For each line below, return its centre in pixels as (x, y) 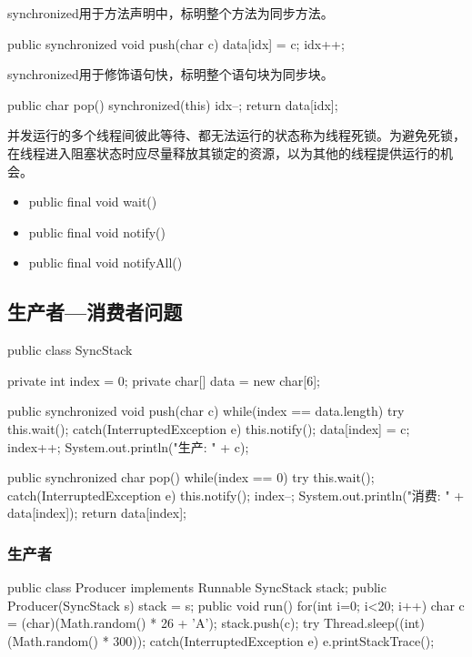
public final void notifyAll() (105, 263)
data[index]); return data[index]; (97, 513)
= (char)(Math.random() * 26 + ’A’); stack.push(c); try (164, 623)
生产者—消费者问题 (95, 312)
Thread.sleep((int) (374, 623)
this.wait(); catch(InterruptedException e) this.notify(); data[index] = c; (209, 428)
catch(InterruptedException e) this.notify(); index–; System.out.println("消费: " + (236, 495)
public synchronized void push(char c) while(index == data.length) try (206, 411)
